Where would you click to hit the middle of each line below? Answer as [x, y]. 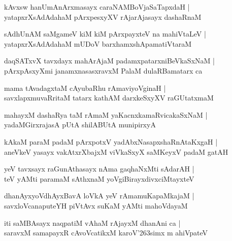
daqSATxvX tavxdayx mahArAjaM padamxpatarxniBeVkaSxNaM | [109, 61]
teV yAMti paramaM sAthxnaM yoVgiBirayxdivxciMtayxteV [99, 178]
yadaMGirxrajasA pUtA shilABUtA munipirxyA [80, 125]
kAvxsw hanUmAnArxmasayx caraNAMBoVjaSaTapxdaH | [97, 7]
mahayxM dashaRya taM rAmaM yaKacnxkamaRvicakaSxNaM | [106, 114]
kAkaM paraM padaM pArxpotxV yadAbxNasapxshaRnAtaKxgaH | [111, 141]
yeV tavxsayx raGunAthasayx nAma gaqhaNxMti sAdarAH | [99, 169]
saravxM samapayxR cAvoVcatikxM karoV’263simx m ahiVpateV [106, 233]
